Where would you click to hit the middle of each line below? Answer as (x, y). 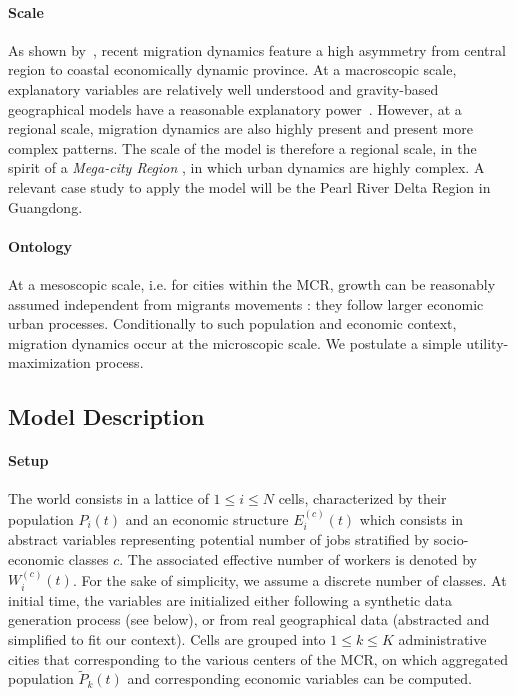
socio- (451, 539)
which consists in (411, 518)
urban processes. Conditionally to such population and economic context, (232, 323)
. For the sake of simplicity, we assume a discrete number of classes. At (289, 579)
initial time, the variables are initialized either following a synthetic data (230, 599)
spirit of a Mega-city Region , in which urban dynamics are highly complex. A (246, 167)
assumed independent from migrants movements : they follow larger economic (246, 303)
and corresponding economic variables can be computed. (299, 678)
